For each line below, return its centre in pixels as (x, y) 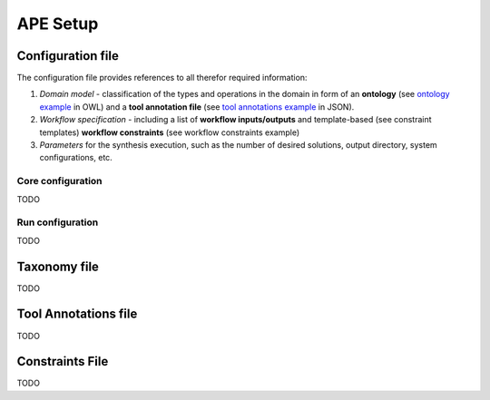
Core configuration (60, 181)
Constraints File (63, 361)
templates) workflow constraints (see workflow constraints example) (170, 132)
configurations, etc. (76, 158)
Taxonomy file (58, 266)
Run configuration (58, 222)
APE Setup (58, 24)
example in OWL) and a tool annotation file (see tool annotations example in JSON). (197, 107)
